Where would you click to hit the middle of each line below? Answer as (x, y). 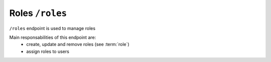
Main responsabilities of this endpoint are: (53, 37)
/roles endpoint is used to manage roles (52, 28)
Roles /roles (38, 13)
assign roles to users (48, 51)
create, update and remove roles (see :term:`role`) (78, 44)
